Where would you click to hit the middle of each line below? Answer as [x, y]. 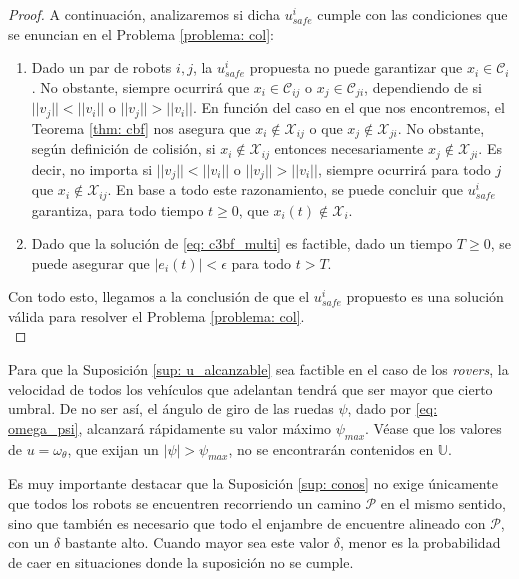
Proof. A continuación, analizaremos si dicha [144, 14]
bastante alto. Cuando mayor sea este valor [197, 542]
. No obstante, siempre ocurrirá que [140, 86]
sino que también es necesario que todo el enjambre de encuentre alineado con [247, 522]
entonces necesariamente [349, 148]
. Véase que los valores [433, 427]
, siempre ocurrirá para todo [404, 168]
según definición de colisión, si [123, 148]
